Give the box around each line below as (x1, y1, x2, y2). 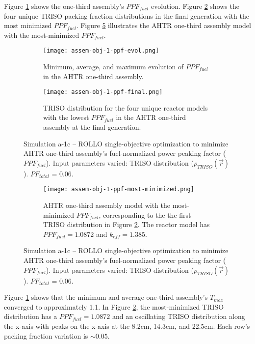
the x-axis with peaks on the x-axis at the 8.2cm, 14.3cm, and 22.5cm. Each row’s (4, 321, 250, 331)
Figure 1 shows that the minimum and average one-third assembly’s (4, 292, 208, 302)
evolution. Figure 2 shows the (151, 1, 239, 11)
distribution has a (4, 311, 57, 321)
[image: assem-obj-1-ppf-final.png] (43, 88, 163, 96)
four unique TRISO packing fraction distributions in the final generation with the (4, 10, 249, 21)
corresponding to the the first (102, 209, 191, 220)
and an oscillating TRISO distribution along (112, 311, 245, 321)
